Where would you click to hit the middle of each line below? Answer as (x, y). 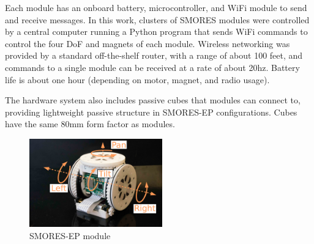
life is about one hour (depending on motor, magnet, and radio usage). (137, 79)
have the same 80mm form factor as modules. (90, 124)
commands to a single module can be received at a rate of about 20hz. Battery (152, 67)
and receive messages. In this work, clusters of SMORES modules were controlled (157, 19)
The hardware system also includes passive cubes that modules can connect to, (153, 100)
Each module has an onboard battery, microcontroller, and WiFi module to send (156, 7)
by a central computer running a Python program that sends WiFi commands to (156, 31)
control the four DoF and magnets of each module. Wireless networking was (148, 43)
